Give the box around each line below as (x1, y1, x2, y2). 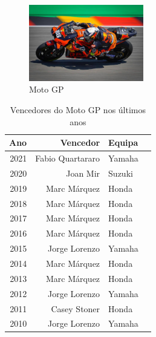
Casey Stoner (51, 302, 100, 315)
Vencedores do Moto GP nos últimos (10, 103, 146, 116)
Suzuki (108, 166, 133, 179)
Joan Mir (66, 166, 100, 179)
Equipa (108, 136, 138, 149)
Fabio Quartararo (35, 152, 100, 165)
